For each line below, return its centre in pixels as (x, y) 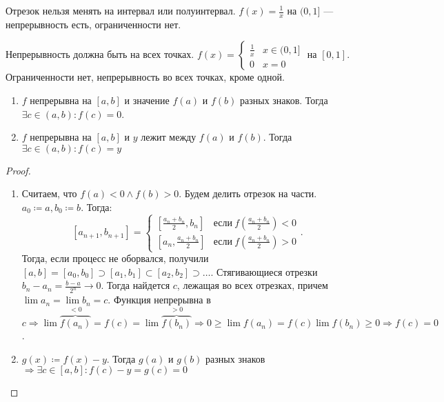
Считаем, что (49, 193)
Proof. (18, 170)
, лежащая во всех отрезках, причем (252, 285)
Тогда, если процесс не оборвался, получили (115, 258)
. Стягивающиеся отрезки (264, 271)
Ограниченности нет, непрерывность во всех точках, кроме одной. (145, 77)
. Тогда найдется (135, 285)
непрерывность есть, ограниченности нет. (93, 24)
